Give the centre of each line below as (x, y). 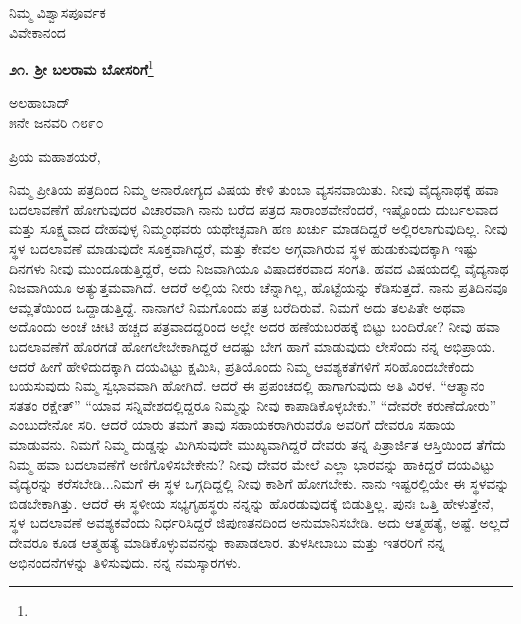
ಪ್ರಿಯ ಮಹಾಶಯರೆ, (55, 155)
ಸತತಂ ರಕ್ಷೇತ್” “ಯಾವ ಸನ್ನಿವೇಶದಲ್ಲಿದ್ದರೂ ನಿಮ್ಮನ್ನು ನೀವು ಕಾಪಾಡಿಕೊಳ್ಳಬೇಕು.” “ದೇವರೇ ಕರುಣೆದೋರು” (253, 404)
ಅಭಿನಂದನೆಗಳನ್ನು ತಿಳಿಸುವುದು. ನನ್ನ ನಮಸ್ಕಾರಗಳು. (125, 561)
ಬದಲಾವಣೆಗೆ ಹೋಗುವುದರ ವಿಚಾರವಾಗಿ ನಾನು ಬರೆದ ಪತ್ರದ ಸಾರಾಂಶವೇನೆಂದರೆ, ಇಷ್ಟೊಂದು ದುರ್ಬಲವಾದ (253, 208)
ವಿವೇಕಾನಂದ (37, 31)
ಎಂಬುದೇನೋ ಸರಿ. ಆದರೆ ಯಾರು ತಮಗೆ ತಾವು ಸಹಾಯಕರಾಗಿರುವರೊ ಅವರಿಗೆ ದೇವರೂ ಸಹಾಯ (232, 424)
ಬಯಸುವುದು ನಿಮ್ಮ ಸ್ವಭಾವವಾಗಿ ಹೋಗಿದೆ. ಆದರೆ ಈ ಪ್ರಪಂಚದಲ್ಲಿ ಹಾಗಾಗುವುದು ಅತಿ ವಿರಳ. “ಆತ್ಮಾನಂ (247, 385)
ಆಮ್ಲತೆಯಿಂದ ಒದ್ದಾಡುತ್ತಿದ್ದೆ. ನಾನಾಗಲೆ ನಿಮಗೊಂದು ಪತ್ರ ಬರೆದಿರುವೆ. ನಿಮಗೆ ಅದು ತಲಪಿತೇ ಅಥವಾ (237, 306)
